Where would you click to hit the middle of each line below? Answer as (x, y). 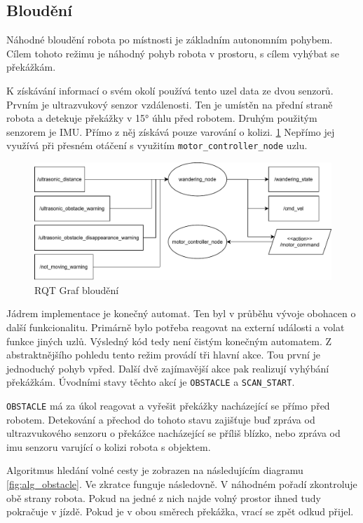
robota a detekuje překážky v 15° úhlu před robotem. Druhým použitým (162, 118)
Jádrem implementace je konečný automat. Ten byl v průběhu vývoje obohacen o (181, 313)
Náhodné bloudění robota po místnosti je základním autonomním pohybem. (170, 40)
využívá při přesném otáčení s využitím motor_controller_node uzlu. (157, 145)
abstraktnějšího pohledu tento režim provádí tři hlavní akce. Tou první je (164, 355)
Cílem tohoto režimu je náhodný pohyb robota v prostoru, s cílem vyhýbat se (173, 53)
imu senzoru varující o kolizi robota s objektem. (109, 446)
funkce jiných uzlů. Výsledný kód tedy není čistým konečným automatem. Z (169, 341)
